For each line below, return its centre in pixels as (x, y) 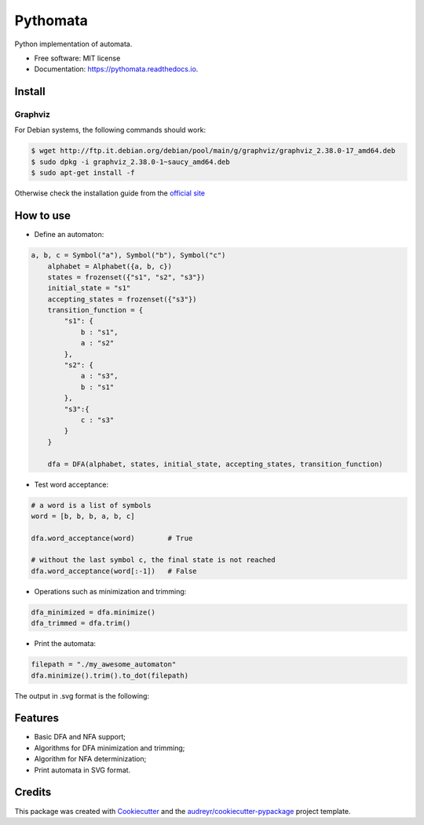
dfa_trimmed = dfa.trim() (81, 623)
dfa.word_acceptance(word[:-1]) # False (114, 571)
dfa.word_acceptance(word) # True (112, 538)
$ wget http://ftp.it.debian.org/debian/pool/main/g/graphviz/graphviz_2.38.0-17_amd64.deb (213, 151)
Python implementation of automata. (73, 44)
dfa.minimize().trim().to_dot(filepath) (110, 675)
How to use (42, 216)
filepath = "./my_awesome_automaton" (104, 664)
